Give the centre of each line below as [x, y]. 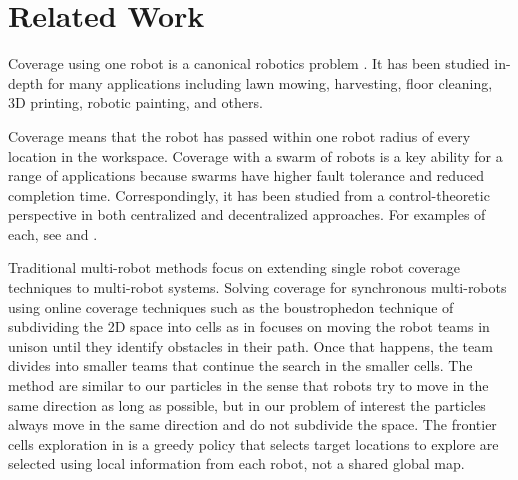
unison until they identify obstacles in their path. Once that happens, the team [250, 345]
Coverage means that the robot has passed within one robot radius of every [239, 135]
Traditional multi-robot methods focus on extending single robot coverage [234, 267]
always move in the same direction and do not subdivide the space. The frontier [252, 424]
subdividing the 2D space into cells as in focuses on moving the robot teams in [249, 326]
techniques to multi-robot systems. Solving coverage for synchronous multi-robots [257, 287]
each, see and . [53, 233]
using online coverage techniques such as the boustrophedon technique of [231, 306]
